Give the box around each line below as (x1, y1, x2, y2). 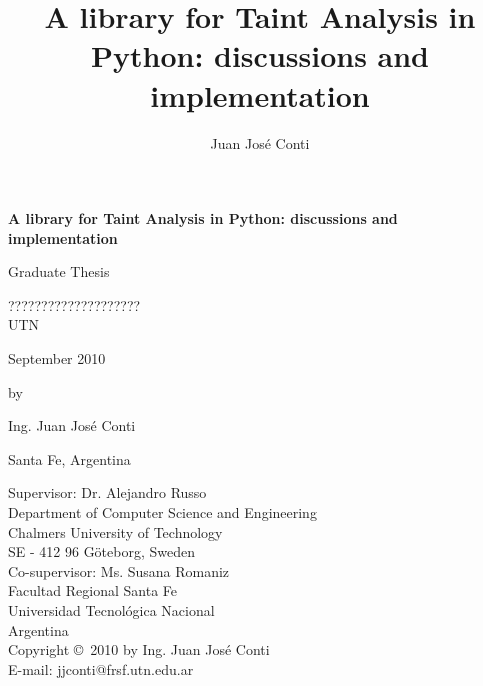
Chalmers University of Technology (8, 521, 223, 542)
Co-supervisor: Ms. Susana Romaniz (8, 560, 230, 581)
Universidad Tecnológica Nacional (8, 600, 215, 620)
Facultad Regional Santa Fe (8, 580, 177, 601)
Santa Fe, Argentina (8, 448, 131, 469)
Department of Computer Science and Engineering (8, 502, 317, 523)
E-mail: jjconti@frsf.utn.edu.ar (8, 658, 194, 679)
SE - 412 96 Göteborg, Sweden (8, 541, 195, 562)
